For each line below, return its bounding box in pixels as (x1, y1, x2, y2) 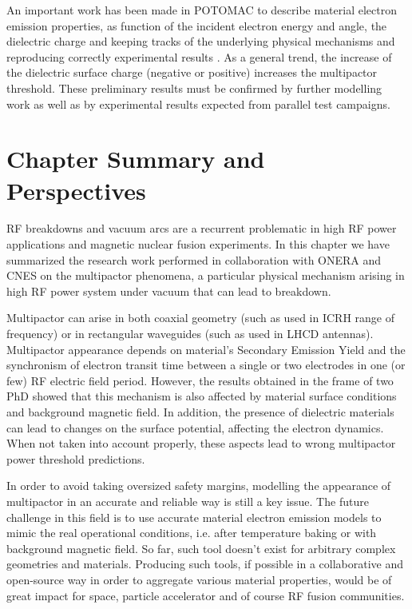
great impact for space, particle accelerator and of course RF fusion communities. (6, 587, 405, 603)
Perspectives (6, 173, 146, 206)
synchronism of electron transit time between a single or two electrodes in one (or (6, 356, 406, 373)
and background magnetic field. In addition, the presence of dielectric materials (6, 404, 394, 420)
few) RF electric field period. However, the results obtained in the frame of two (6, 372, 394, 388)
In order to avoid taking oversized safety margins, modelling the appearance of (6, 477, 391, 494)
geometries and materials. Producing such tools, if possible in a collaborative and (6, 555, 404, 572)
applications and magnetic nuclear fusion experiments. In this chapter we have (6, 236, 390, 253)
